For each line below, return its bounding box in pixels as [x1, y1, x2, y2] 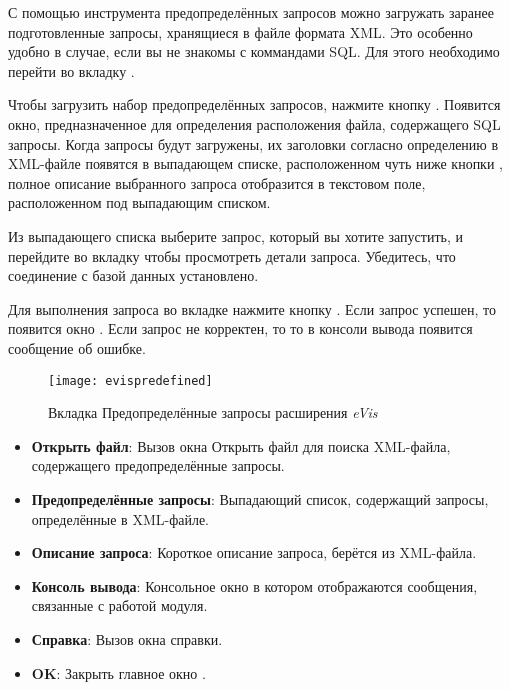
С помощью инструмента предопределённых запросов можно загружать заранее [8, 2, 494, 22]
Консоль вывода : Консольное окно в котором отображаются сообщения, [31, 575, 478, 596]
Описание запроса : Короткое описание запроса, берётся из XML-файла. [31, 542, 477, 563]
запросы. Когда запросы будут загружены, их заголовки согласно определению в [8, 133, 499, 154]
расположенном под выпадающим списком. [8, 192, 271, 213]
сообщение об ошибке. [8, 337, 146, 358]
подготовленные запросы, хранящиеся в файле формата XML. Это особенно [8, 21, 473, 42]
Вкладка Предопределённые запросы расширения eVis [48, 402, 378, 423]
